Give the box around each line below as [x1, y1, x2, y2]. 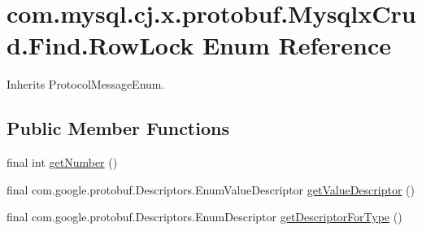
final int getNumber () [7, 154, 118, 171]
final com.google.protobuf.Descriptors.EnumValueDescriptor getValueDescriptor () [7, 181, 415, 198]
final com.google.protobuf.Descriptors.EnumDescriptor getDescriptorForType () [7, 208, 402, 225]
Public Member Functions [7, 115, 229, 141]
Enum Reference [202, 28, 391, 62]
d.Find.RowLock [7, 28, 194, 62]
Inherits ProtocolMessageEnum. [7, 76, 165, 93]
